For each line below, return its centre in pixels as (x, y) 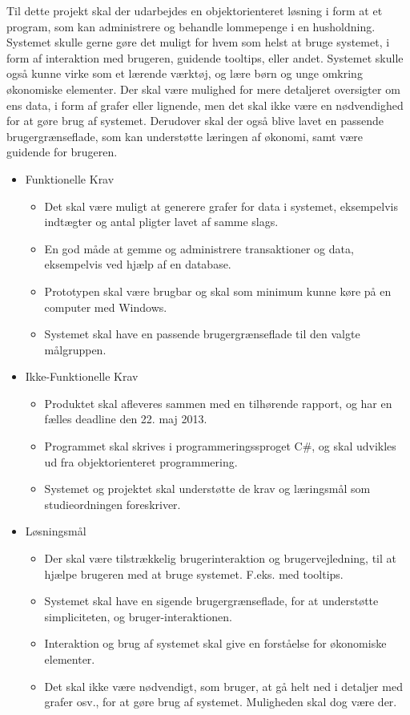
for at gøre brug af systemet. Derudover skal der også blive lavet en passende (195, 121)
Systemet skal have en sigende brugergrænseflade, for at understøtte (211, 601)
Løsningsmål (56, 531)
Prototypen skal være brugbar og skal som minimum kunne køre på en (218, 291)
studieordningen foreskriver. (113, 504)
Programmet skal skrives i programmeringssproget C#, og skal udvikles (220, 446)
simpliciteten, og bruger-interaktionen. (138, 616)
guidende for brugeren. (62, 152)
